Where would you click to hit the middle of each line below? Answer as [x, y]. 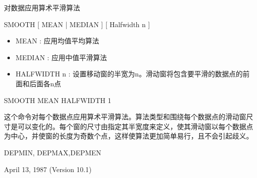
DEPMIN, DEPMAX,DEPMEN [53, 152]
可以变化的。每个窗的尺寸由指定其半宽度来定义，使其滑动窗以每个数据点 [135, 126]
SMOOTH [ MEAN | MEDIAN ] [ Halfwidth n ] [77, 24]
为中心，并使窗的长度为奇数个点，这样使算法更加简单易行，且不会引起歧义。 [128, 136]
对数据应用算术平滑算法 [42, 7]
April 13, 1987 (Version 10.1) [48, 169]
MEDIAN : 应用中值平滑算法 [61, 57]
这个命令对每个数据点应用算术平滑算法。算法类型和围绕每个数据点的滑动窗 [125, 117]
